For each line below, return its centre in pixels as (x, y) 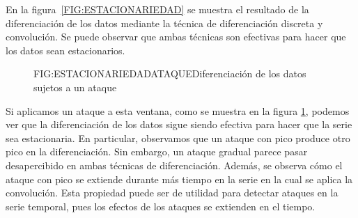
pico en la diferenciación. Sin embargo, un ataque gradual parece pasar (157, 151)
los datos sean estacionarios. (65, 50)
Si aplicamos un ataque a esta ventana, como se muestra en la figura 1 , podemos (178, 110)
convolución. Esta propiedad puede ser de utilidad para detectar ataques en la (172, 193)
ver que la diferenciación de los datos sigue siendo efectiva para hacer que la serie (179, 124)
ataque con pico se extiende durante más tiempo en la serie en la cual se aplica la (179, 179)
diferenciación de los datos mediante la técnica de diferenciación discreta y (164, 23)
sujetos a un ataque (75, 87)
